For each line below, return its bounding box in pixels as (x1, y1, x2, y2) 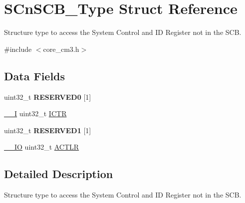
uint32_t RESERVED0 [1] (4, 91, 91, 102)
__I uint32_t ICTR (4, 108, 67, 119)
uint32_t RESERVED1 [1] (4, 125, 91, 135)
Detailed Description (4, 166, 113, 182)
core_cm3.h (43, 43, 79, 54)
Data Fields (4, 68, 65, 83)
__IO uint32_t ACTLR (4, 142, 79, 152)
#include (4, 43, 32, 54)
